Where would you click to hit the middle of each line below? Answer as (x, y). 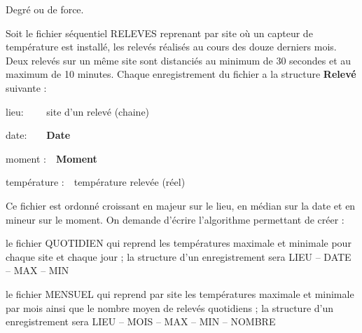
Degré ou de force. (45, 9)
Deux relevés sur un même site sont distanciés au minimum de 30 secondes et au (179, 60)
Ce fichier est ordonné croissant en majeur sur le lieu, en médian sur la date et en (181, 205)
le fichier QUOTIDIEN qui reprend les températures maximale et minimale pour (179, 243)
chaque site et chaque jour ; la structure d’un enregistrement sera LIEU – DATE (179, 256)
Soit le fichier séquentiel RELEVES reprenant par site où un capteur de (159, 33)
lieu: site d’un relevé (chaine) (78, 111)
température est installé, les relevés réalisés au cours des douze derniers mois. (171, 47)
